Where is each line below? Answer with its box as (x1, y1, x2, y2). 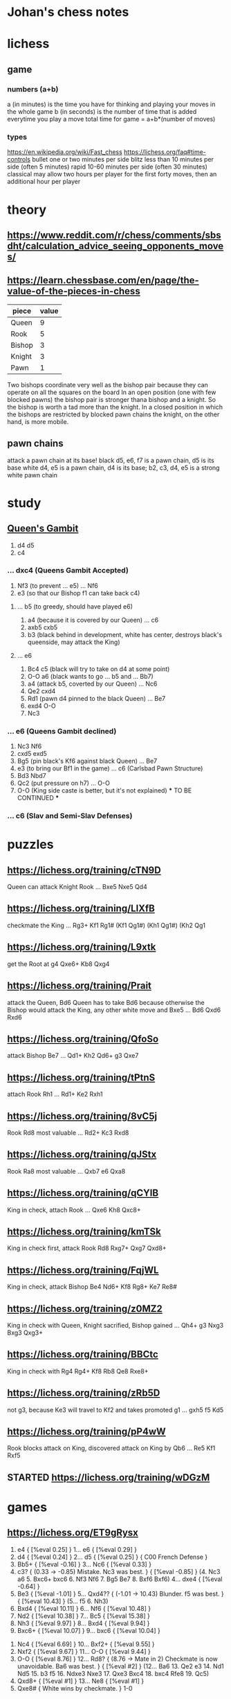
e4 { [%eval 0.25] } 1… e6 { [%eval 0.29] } (17, 1545, 137, 1553)
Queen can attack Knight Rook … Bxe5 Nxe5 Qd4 (7, 883, 147, 891)
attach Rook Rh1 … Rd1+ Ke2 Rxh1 (7, 1090, 103, 1099)
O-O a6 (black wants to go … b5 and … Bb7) (27, 672, 154, 680)
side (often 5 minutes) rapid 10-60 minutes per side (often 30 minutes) (7, 162, 207, 171)
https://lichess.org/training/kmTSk (7, 1226, 161, 1237)
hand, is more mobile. (7, 417, 69, 425)
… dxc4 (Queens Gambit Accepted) (7, 566, 129, 575)
